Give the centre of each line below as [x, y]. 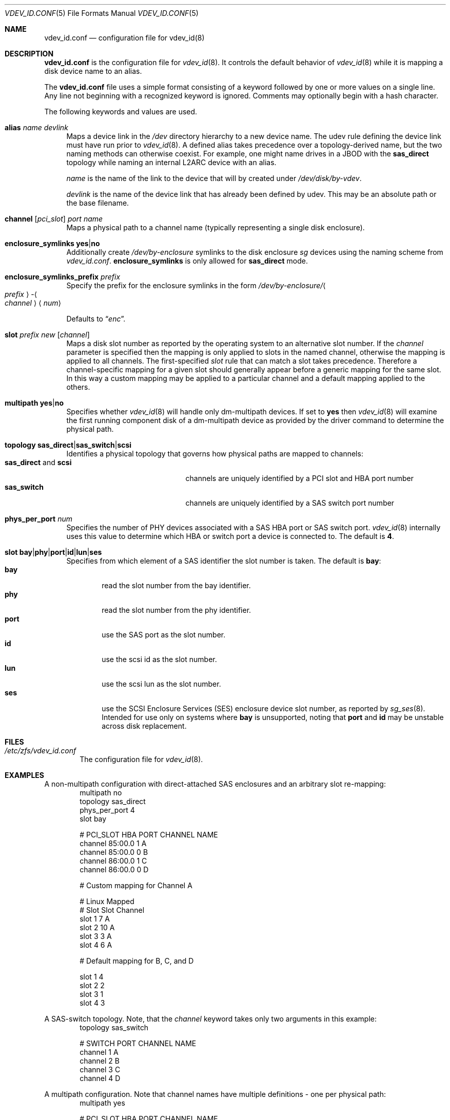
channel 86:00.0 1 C [113, 861]
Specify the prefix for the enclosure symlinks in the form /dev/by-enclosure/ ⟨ [196, 285]
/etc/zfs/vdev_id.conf [41, 751]
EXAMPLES [24, 775]
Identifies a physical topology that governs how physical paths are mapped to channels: [215, 454]
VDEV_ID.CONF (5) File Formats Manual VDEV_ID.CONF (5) [102, 13]
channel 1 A [99, 1052]
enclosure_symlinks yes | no [52, 243]
